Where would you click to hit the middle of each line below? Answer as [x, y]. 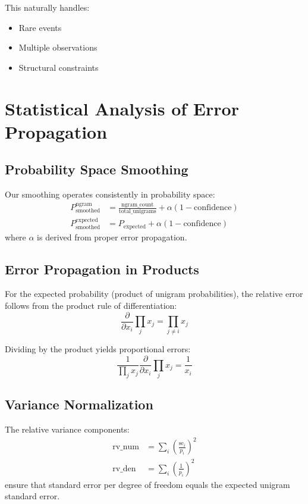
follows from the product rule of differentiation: [91, 306]
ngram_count [137, 204]
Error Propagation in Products [102, 269]
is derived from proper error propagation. [112, 237]
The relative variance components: [67, 429]
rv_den [124, 469]
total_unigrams [137, 212]
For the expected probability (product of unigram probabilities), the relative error [154, 294]
